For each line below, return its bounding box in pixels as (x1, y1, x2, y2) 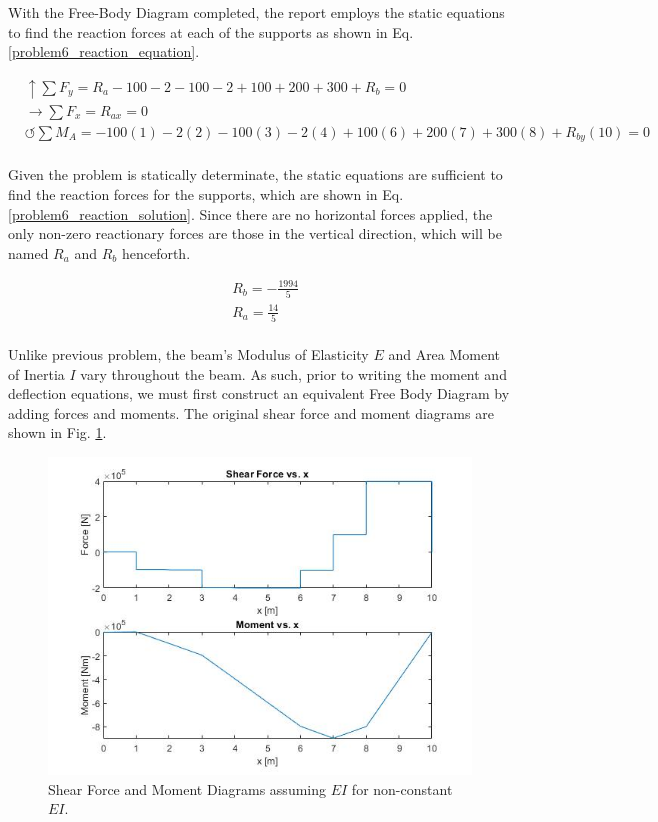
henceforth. (121, 242, 191, 263)
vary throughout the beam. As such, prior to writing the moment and (80, 363, 507, 384)
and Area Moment (388, 344, 501, 365)
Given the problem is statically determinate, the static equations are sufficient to (8, 164, 503, 185)
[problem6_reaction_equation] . (8, 41, 200, 62)
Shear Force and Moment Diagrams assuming (48, 778, 327, 799)
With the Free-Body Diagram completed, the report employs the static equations (8, 2, 505, 22)
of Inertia (8, 363, 65, 384)
